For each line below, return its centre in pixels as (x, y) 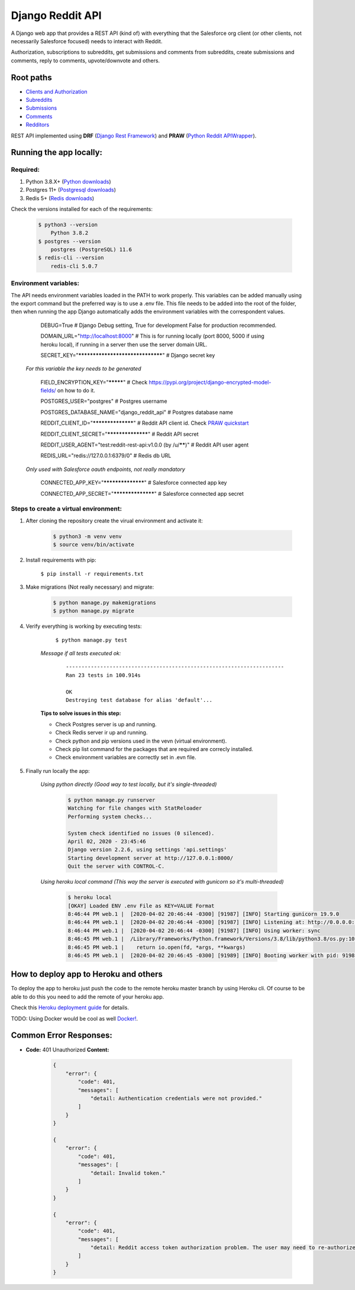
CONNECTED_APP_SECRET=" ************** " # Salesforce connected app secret (142, 493)
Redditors (38, 125)
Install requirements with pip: (61, 560)
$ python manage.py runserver (112, 800)
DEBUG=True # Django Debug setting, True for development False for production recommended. (159, 325)
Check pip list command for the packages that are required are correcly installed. (154, 749)
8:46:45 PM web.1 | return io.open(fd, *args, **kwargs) (157, 947)
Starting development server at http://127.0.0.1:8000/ (151, 858)
